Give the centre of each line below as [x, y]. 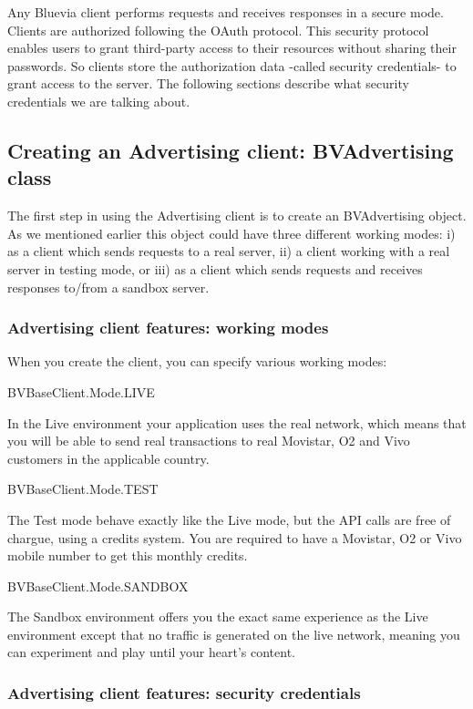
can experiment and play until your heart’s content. [151, 652]
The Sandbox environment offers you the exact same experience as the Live [218, 617]
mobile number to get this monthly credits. [128, 555]
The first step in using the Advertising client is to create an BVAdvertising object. [237, 216]
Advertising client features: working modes [168, 328]
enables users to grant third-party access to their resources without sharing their [232, 48]
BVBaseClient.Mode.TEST [83, 489]
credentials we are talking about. [99, 101]
